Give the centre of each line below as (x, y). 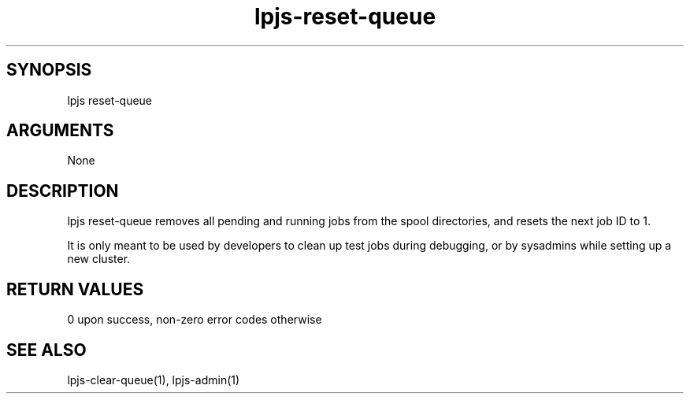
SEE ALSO (46, 350)
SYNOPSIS (49, 70)
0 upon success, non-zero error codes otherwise (195, 320)
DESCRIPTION (63, 191)
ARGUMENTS (60, 131)
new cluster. (99, 259)
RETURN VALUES (75, 289)
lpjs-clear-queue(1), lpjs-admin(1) (154, 380)
